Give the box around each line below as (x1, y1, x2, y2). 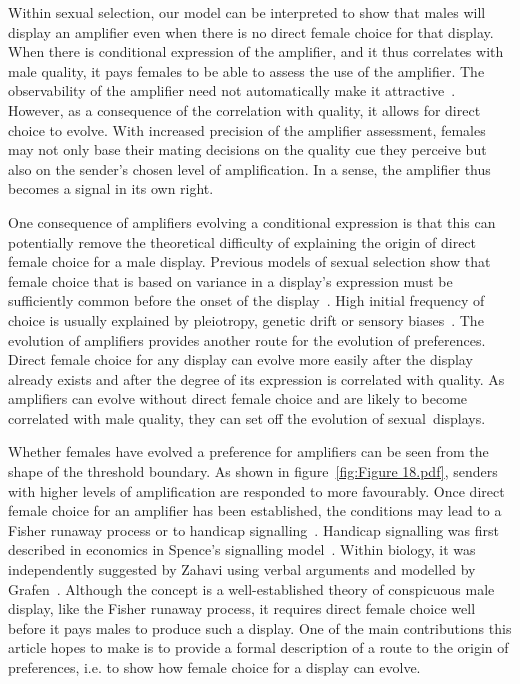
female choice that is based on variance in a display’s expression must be (8, 270, 453, 291)
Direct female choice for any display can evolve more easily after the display (8, 349, 473, 370)
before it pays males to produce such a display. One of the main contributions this (8, 617, 512, 638)
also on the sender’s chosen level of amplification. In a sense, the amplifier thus (8, 158, 491, 179)
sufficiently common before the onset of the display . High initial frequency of (8, 290, 485, 311)
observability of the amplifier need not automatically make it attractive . (8, 80, 456, 101)
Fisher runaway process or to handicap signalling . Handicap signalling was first (8, 519, 499, 540)
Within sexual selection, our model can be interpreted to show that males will (8, 2, 486, 22)
